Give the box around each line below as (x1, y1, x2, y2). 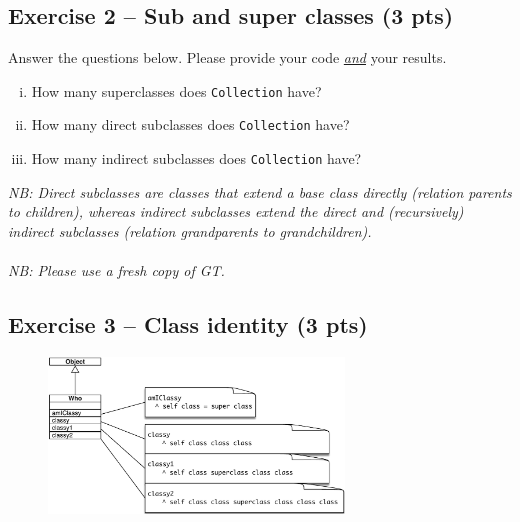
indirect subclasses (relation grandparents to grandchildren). (8, 220, 372, 241)
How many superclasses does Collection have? (31, 80, 322, 101)
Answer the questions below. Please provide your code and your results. (8, 47, 447, 68)
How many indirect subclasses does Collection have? (31, 148, 362, 169)
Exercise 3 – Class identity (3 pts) (8, 309, 368, 340)
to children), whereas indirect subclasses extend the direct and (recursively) (8, 201, 464, 222)
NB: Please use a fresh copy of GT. (8, 260, 225, 281)
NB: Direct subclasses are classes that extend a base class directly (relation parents (8, 181, 512, 202)
